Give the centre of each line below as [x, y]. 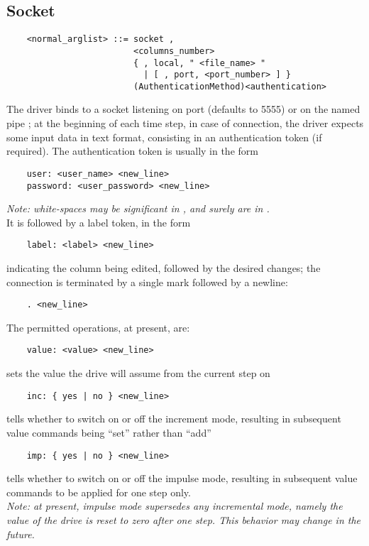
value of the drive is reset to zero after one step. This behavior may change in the [184, 519]
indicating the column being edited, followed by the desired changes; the [164, 268]
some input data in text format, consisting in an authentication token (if [164, 137]
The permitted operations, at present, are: [98, 327]
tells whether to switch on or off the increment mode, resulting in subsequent [174, 419]
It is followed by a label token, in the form [99, 222]
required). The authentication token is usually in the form [132, 151]
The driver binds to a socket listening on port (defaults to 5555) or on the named [183, 109]
